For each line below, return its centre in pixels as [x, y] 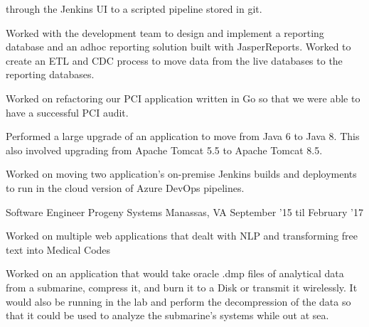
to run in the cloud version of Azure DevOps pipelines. [125, 187]
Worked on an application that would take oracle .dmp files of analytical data [175, 273]
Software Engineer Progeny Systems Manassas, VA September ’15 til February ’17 [184, 211]
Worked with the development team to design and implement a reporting [165, 32]
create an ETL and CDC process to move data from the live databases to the [174, 60]
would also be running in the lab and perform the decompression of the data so [178, 301]
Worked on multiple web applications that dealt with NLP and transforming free [182, 236]
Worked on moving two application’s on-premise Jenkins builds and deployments [181, 174]
